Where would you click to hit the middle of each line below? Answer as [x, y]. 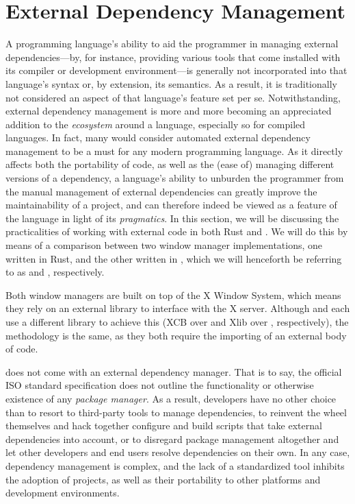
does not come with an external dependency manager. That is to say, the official [174, 371]
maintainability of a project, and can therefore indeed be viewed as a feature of [171, 205]
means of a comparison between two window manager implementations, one [164, 245]
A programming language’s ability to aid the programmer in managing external [172, 44]
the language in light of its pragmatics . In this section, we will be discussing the [172, 218]
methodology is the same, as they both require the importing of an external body [176, 335]
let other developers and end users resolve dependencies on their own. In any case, [178, 452]
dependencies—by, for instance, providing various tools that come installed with [173, 57]
